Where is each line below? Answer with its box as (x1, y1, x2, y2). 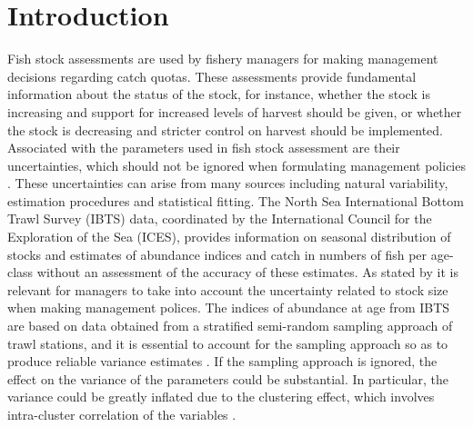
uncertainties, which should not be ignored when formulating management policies (7, 155, 466, 174)
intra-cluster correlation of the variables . (7, 405, 236, 423)
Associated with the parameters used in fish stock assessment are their (7, 138, 400, 157)
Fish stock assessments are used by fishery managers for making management (7, 49, 438, 68)
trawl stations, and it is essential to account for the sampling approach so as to (7, 333, 448, 353)
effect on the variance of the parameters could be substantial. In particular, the (7, 369, 448, 388)
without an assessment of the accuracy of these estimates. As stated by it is (36, 263, 458, 282)
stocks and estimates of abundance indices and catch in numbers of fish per (7, 244, 428, 263)
